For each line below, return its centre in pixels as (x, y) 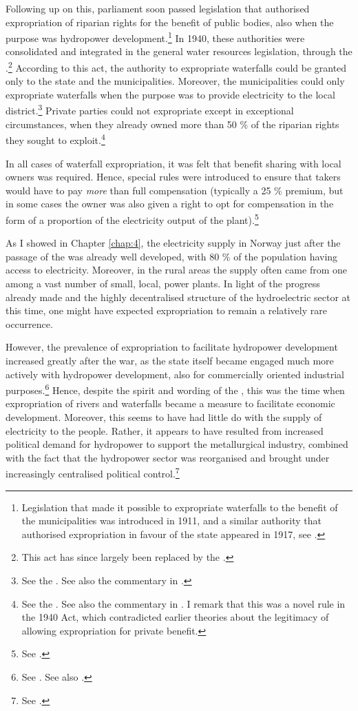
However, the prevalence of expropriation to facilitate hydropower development (172, 347)
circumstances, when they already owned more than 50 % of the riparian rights (172, 124)
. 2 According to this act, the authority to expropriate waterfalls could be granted (176, 66)
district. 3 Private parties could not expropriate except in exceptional (150, 110)
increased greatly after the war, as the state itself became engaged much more (170, 360)
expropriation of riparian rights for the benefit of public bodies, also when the (170, 22)
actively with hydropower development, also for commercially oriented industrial (175, 374)
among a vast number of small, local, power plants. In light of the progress (163, 283)
